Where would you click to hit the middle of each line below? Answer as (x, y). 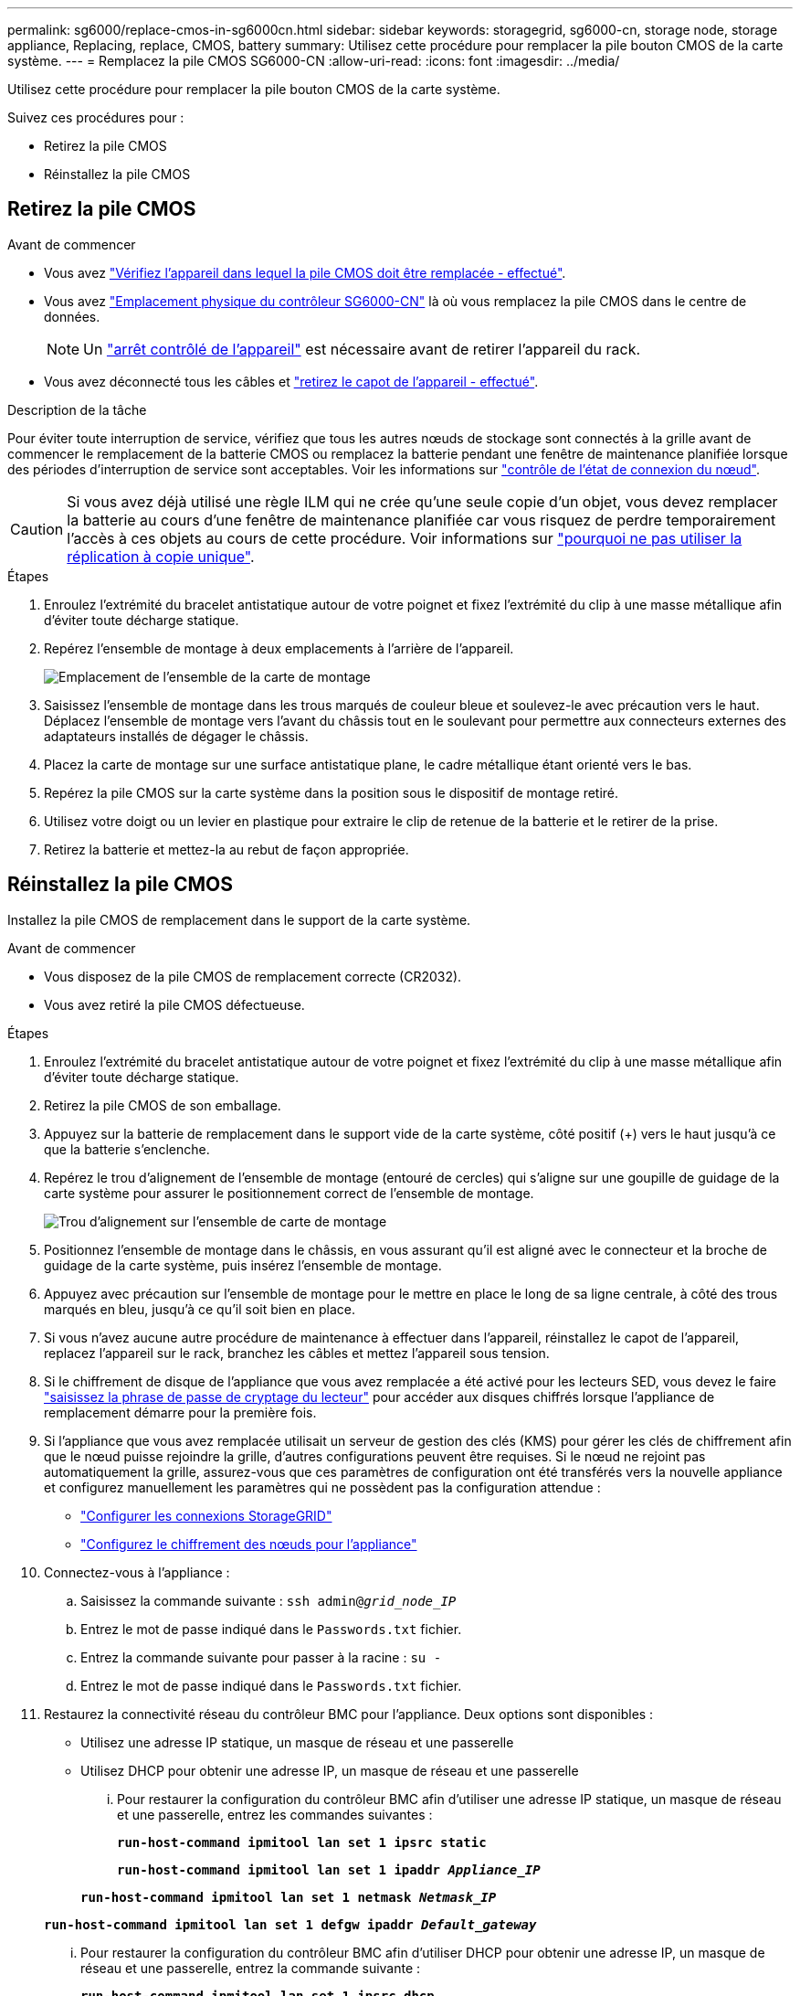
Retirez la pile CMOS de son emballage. (163, 1105)
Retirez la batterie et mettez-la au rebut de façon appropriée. (226, 849)
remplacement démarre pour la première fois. (180, 1412)
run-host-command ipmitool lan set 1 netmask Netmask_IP (289, 1897)
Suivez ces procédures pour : (96, 117)
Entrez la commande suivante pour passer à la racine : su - (261, 1657)
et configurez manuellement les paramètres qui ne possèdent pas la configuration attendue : (322, 1487)
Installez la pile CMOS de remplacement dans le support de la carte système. (239, 919)
